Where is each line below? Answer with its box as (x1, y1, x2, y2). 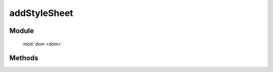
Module (9, 26, 34, 35)
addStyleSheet (9, 7, 73, 18)
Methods (9, 54, 38, 62)
